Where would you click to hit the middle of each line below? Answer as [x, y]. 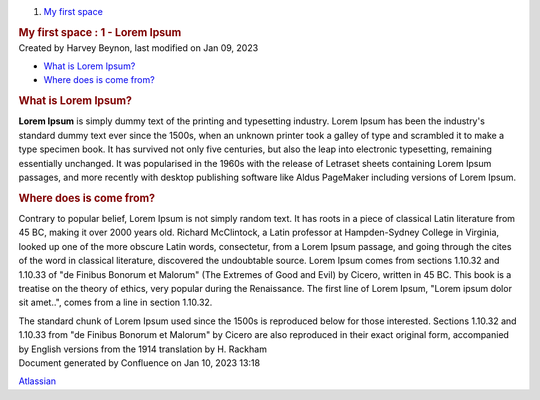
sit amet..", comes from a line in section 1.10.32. [115, 302]
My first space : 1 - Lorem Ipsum [100, 32]
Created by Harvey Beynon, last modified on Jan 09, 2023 [138, 47]
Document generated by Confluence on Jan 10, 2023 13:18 [139, 363]
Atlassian [37, 381]
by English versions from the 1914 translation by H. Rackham [142, 349]
